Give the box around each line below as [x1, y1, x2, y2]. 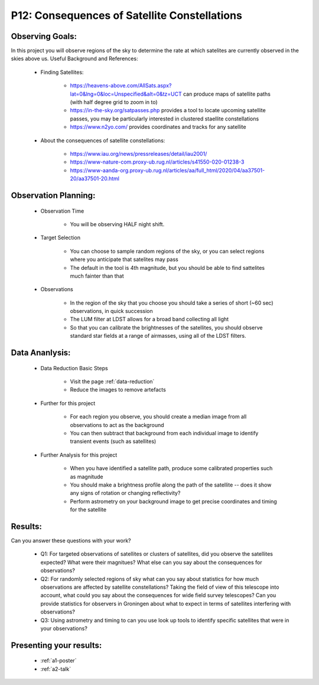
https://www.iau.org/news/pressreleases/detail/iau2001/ [70, 150, 207, 157]
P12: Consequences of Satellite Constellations [11, 9, 242, 22]
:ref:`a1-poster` [40, 657, 77, 664]
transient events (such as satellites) [70, 438, 157, 445]
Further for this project [40, 399, 96, 407]
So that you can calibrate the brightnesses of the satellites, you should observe [70, 324, 263, 331]
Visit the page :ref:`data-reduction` [70, 378, 155, 385]
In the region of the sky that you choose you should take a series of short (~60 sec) [70, 299, 274, 306]
